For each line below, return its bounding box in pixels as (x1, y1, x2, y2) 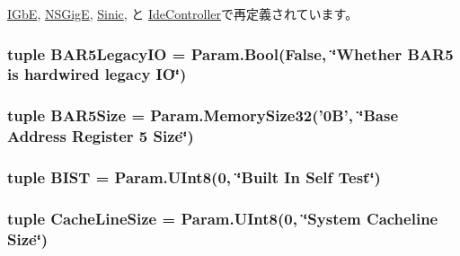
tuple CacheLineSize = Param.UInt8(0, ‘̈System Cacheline (7, 207, 438, 229)
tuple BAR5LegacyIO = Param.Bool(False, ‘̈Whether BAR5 (7, 42, 454, 65)
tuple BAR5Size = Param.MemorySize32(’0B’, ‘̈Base (7, 104, 399, 127)
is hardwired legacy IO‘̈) (7, 63, 187, 85)
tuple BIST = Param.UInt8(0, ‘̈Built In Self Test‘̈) (7, 166, 381, 189)
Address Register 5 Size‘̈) (7, 125, 194, 147)
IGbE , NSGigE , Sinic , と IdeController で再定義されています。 (7, 4, 358, 22)
